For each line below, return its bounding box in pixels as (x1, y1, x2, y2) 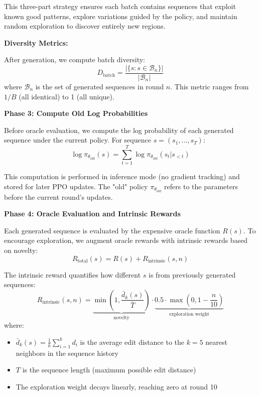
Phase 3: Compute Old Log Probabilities (4, 108, 148, 118)
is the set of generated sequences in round (35, 81, 164, 92)
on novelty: (4, 244, 38, 255)
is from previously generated (149, 269, 236, 280)
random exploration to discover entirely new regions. (4, 21, 166, 31)
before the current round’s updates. (4, 191, 113, 202)
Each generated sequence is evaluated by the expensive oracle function (4, 225, 220, 235)
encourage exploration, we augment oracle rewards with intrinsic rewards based (4, 235, 248, 245)
